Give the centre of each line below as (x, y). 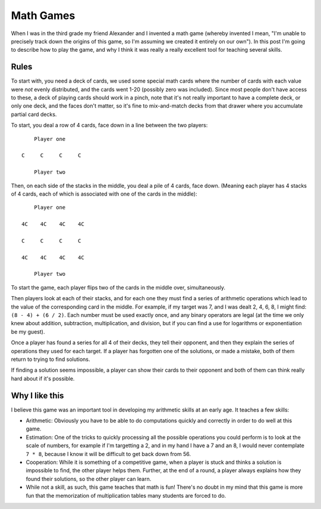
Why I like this (37, 395)
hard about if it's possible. (43, 378)
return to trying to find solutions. (51, 359)
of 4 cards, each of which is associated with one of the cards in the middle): (104, 194)
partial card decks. (34, 114)
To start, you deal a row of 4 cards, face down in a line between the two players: (109, 125)
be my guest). (28, 332)
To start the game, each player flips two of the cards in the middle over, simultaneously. (118, 287)
